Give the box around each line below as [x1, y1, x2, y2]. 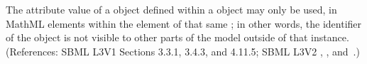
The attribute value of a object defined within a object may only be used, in [6, 2, 337, 16]
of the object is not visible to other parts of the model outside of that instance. [6, 30, 349, 45]
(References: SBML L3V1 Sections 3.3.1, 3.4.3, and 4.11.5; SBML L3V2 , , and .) [6, 43, 360, 58]
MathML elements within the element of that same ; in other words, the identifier [6, 16, 362, 31]
